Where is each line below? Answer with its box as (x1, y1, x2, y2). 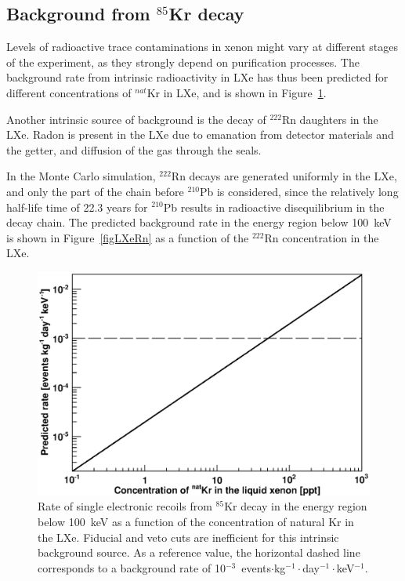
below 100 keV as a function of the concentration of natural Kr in (38, 513, 354, 529)
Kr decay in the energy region (224, 498, 367, 514)
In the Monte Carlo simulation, (6, 168, 156, 184)
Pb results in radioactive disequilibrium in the (163, 198, 385, 215)
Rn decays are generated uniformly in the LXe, (171, 168, 397, 184)
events (241, 559, 271, 576)
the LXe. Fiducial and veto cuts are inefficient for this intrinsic (38, 528, 339, 545)
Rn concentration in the (264, 229, 379, 245)
